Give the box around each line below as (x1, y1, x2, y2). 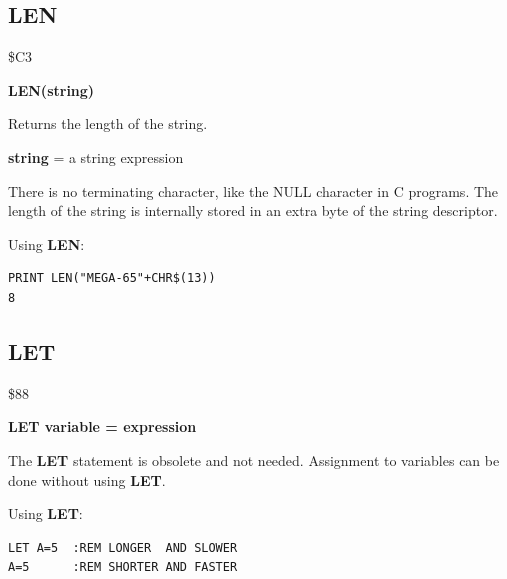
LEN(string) (8, 79, 95, 100)
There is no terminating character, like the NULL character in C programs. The (8, 180, 499, 201)
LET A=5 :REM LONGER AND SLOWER (8, 540, 238, 555)
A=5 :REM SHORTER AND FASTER (8, 560, 238, 575)
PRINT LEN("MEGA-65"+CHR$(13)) (8, 271, 216, 286)
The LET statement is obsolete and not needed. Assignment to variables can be (8, 449, 500, 470)
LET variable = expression (8, 416, 197, 437)
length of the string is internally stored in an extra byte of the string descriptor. (8, 200, 498, 221)
